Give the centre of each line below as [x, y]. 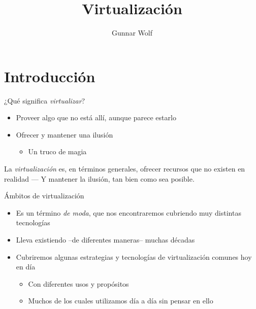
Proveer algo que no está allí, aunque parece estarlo [96, 117]
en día [26, 267]
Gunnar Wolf [132, 33]
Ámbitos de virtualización [44, 196]
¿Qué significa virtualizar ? [45, 100]
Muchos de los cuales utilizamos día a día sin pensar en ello [121, 301]
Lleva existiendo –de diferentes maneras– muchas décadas [105, 239]
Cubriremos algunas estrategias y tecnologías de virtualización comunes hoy [134, 256]
